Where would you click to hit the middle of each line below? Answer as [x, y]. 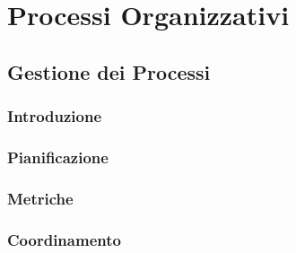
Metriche [40, 198]
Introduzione [55, 116]
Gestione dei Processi [109, 71]
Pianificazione [58, 157]
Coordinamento [64, 239]
